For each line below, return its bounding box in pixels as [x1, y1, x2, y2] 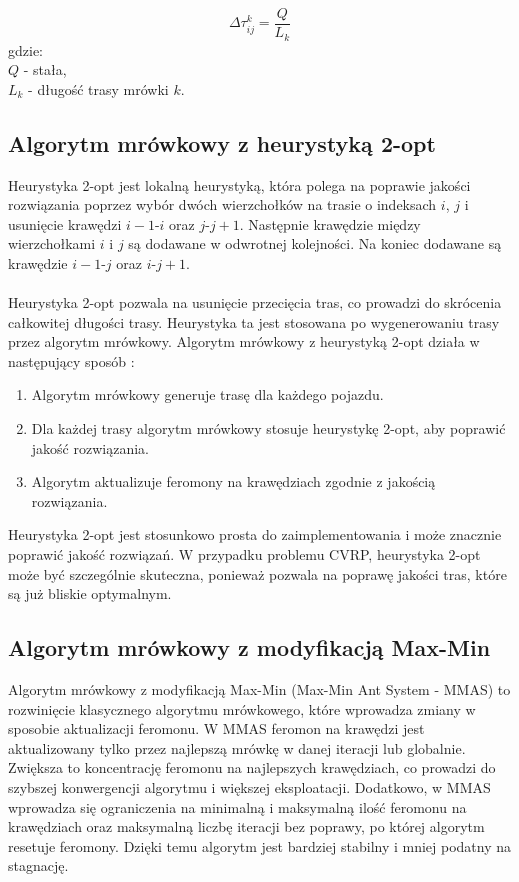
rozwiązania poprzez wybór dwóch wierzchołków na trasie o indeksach [8, 194, 437, 215]
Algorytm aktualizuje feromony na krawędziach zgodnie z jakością [31, 471, 436, 492]
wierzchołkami [8, 233, 96, 254]
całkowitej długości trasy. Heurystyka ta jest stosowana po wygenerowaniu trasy [8, 311, 500, 332]
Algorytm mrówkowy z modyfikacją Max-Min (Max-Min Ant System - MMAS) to [8, 678, 511, 699]
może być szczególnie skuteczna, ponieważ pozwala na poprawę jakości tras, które [8, 563, 507, 584]
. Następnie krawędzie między [239, 213, 421, 234]
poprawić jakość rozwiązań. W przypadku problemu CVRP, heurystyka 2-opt [8, 544, 481, 564]
